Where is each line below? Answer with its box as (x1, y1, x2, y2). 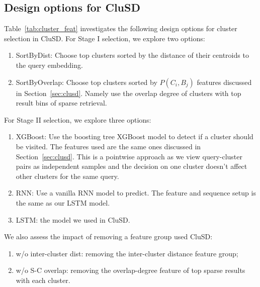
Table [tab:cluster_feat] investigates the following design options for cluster (4, 23, 237, 34)
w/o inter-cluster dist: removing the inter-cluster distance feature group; (16, 248, 238, 258)
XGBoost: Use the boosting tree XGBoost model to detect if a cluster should (16, 131, 253, 142)
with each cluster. (16, 274, 70, 285)
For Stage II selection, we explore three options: (4, 114, 151, 125)
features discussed (197, 76, 252, 87)
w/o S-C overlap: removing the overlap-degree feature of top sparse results (16, 265, 245, 275)
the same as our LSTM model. (16, 197, 110, 208)
